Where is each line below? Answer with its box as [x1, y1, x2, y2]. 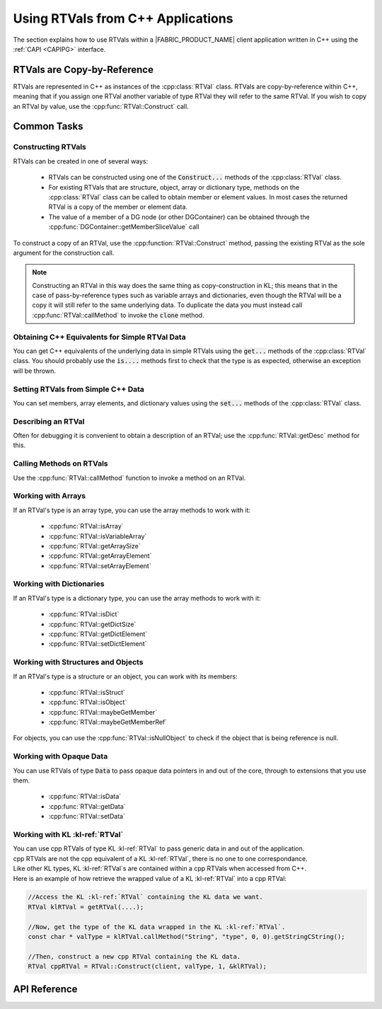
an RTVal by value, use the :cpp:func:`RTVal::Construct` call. [13, 102, 189, 110]
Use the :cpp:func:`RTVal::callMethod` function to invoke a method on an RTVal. [13, 473, 246, 482]
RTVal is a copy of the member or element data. [48, 202, 187, 212]
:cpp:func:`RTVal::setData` [48, 812, 125, 821]
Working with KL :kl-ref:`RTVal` [13, 829, 124, 839]
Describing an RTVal [13, 416, 85, 426]
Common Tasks [13, 120, 84, 132]
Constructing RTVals [13, 142, 86, 152]
